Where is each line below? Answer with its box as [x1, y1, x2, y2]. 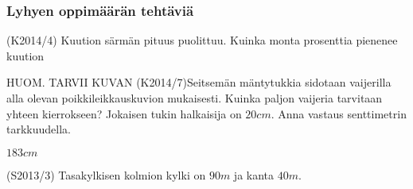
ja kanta [233, 166, 275, 183]
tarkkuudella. [6, 121, 71, 137]
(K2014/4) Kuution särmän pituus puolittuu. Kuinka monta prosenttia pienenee [6, 32, 398, 48]
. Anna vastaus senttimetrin [271, 105, 407, 121]
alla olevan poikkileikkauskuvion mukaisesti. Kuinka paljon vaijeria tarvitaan [6, 90, 383, 106]
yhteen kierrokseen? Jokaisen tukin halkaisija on [6, 105, 242, 121]
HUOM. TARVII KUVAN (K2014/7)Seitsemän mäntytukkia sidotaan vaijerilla [6, 74, 392, 91]
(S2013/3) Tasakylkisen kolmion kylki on [6, 166, 206, 183]
